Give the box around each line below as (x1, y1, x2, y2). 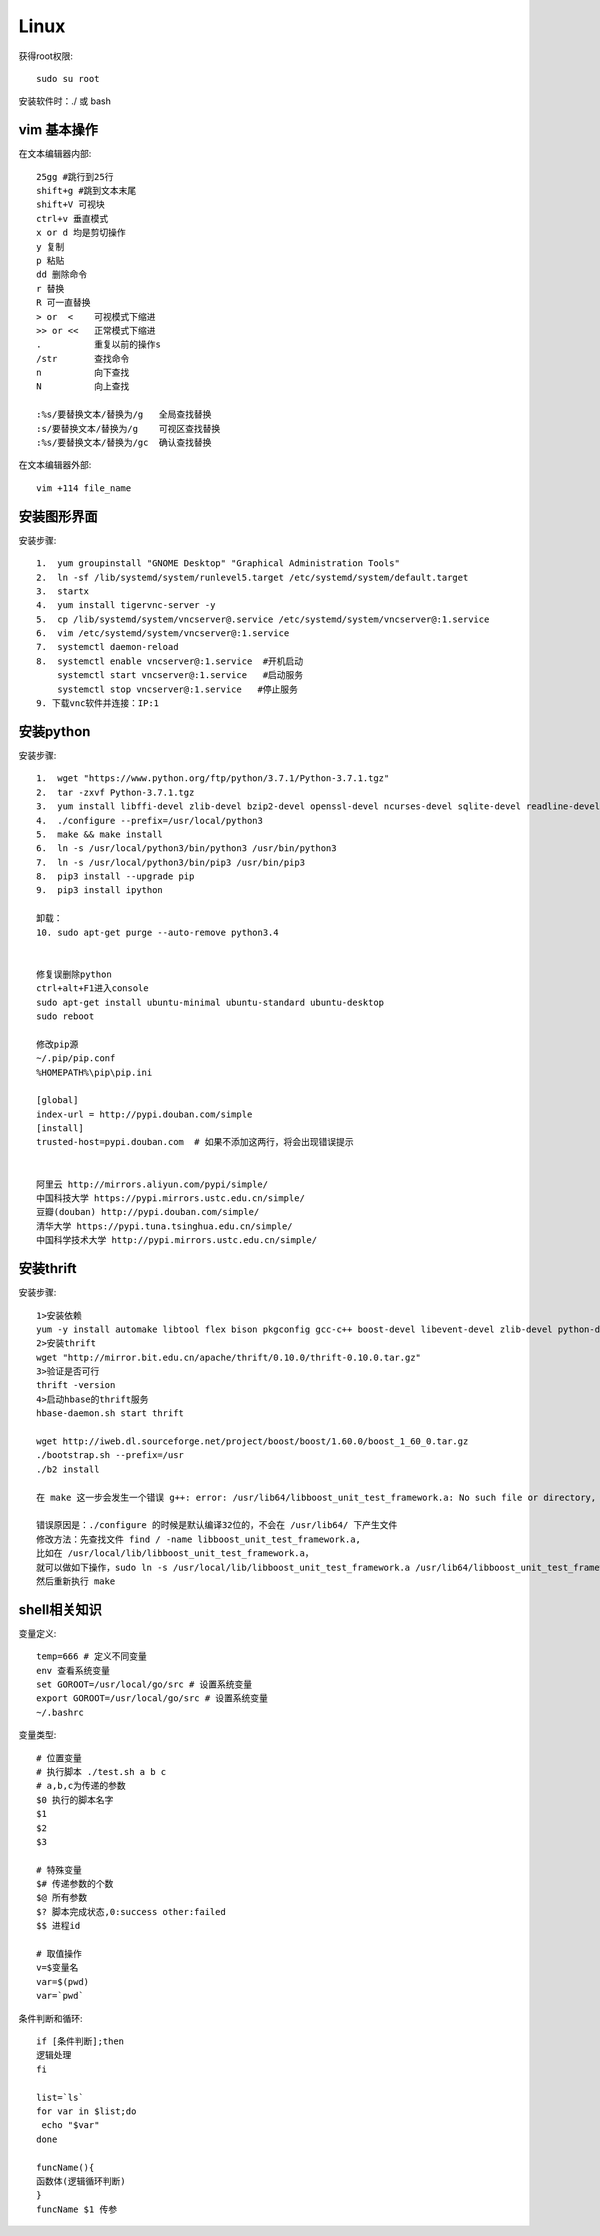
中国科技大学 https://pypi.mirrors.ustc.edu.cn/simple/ (36, 1193, 305, 1204)
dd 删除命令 (36, 269, 88, 280)
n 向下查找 (36, 367, 130, 379)
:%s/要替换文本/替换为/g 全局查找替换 (36, 409, 212, 420)
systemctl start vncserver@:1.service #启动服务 (56, 670, 304, 681)
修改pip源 (36, 1038, 79, 1050)
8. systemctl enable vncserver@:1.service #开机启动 (36, 655, 304, 667)
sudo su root (36, 73, 100, 84)
